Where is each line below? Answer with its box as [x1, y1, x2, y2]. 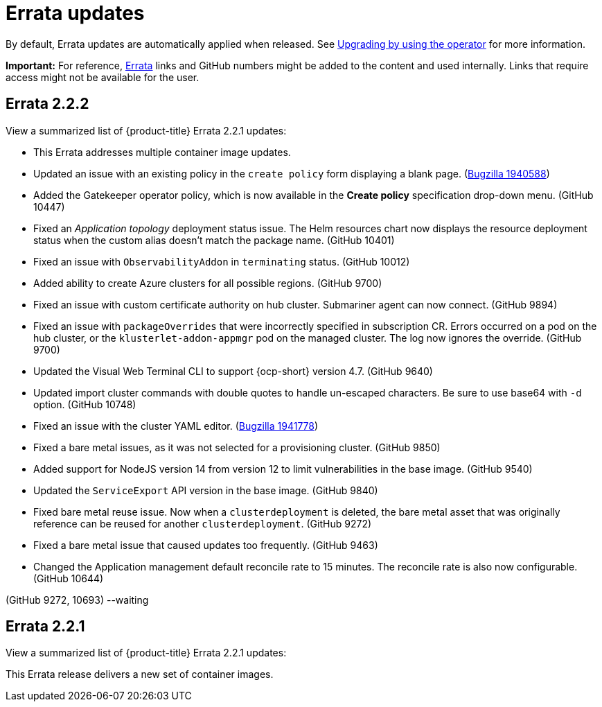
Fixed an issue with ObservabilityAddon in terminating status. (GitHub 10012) [33, 255, 410, 268]
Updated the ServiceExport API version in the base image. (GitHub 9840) [33, 484, 378, 496]
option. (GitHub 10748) [33, 398, 136, 410]
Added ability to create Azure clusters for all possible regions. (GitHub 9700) [33, 277, 382, 289]
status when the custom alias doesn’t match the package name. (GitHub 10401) [33, 234, 395, 246]
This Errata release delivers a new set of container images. [6, 668, 274, 681]
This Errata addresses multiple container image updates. [33, 146, 291, 158]
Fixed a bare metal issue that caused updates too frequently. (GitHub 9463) [33, 539, 378, 551]
